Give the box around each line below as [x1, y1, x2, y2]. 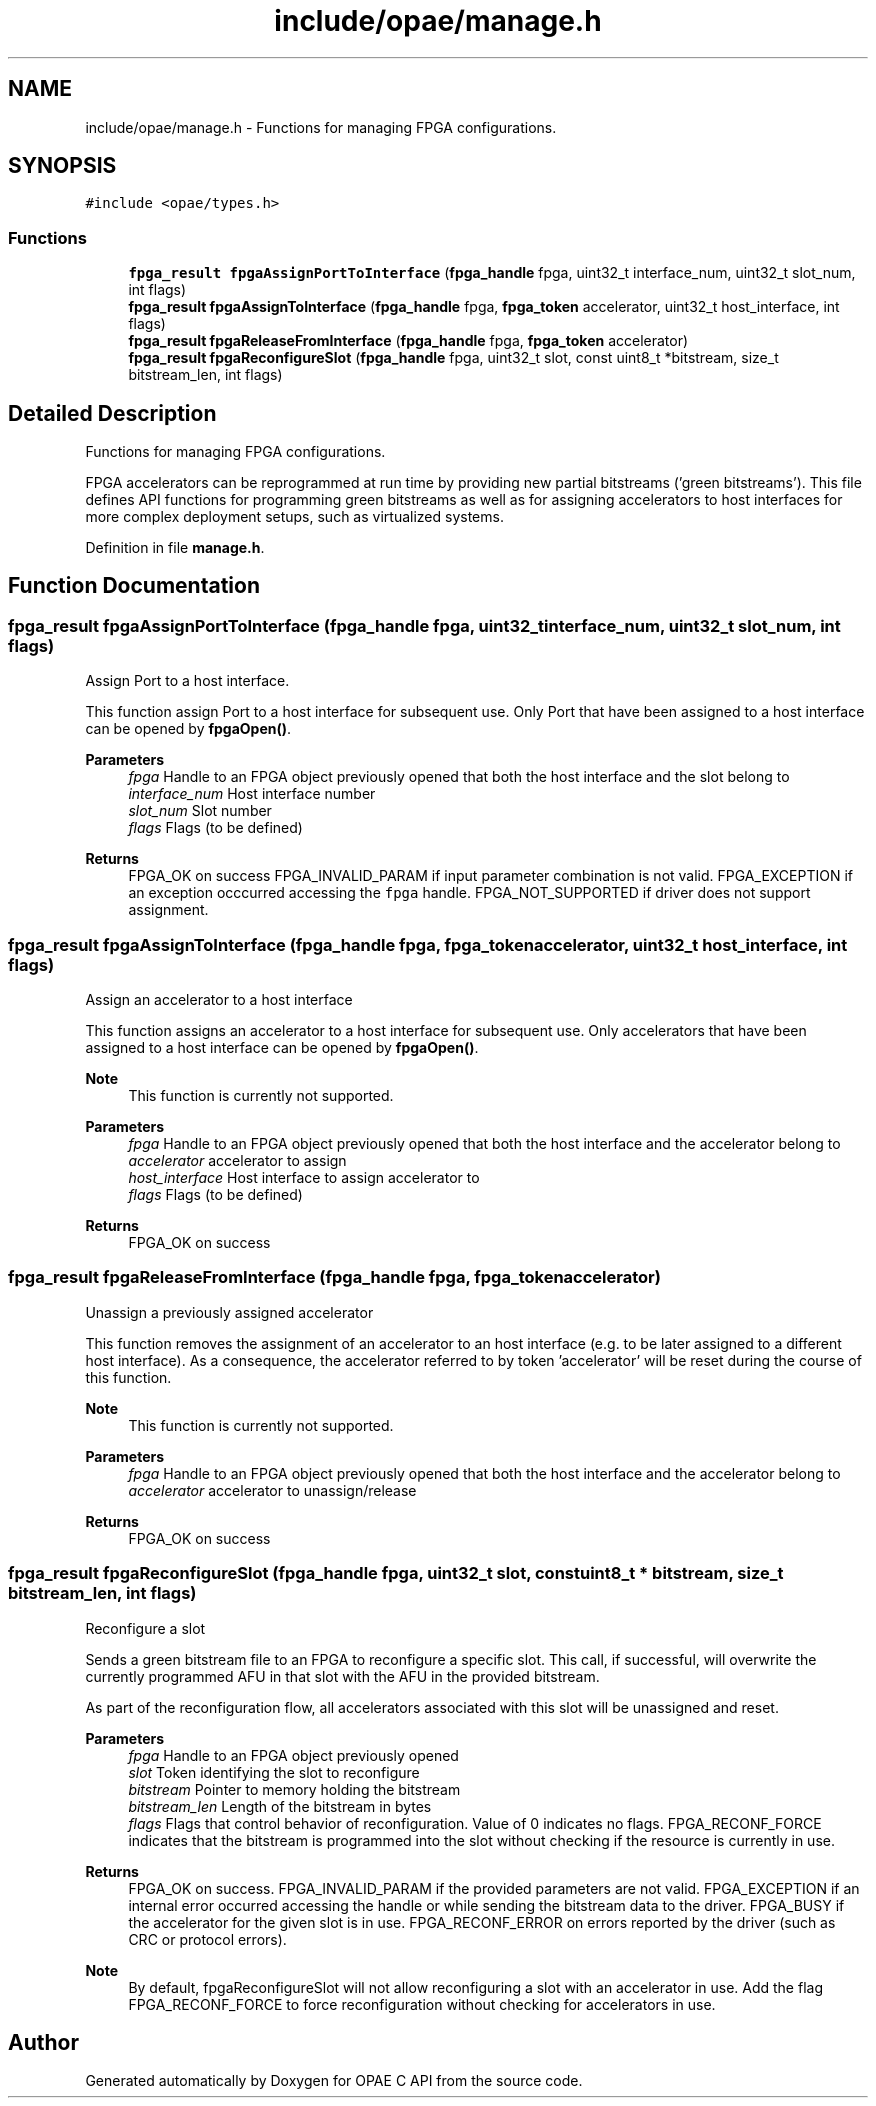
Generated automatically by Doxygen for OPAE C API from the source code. [85, 2072, 583, 2090]
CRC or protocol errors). [128, 1930, 287, 1948]
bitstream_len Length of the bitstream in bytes [128, 1797, 432, 1815]
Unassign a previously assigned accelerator [85, 1303, 374, 1321]
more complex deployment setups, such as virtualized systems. [85, 508, 504, 526]
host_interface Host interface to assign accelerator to [128, 1169, 480, 1186]
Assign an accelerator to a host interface [85, 991, 353, 1008]
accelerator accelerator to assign [128, 1152, 347, 1169]
